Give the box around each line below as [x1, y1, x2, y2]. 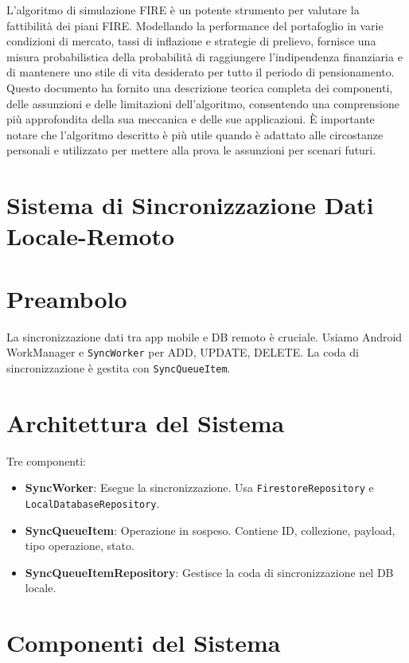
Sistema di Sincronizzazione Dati [6, 189, 374, 221]
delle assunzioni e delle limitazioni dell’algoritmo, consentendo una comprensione [6, 95, 399, 111]
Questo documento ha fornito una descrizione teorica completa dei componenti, [6, 79, 393, 96]
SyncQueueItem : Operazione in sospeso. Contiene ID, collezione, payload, [25, 521, 395, 538]
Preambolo [6, 282, 127, 314]
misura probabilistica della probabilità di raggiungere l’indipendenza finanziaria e [6, 48, 403, 64]
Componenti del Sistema [6, 626, 281, 659]
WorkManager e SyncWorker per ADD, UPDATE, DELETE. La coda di [6, 344, 359, 361]
